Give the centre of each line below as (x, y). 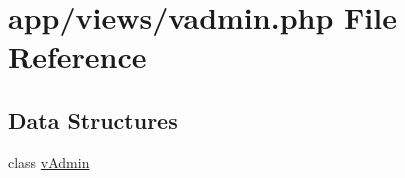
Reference (77, 56)
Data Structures (93, 119)
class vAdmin (49, 161)
